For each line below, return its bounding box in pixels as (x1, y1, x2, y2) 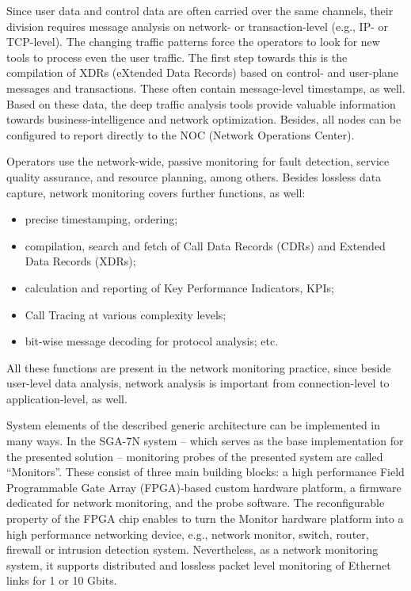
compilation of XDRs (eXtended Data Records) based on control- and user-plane (6, 64, 399, 81)
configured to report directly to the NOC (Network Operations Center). (6, 126, 355, 143)
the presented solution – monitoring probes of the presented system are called (6, 448, 383, 464)
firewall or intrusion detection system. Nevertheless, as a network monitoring (6, 541, 379, 558)
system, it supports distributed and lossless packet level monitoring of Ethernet (6, 556, 391, 573)
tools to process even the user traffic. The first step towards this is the (6, 48, 348, 65)
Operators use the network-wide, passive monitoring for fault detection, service (6, 153, 390, 170)
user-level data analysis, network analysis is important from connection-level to (6, 375, 390, 391)
